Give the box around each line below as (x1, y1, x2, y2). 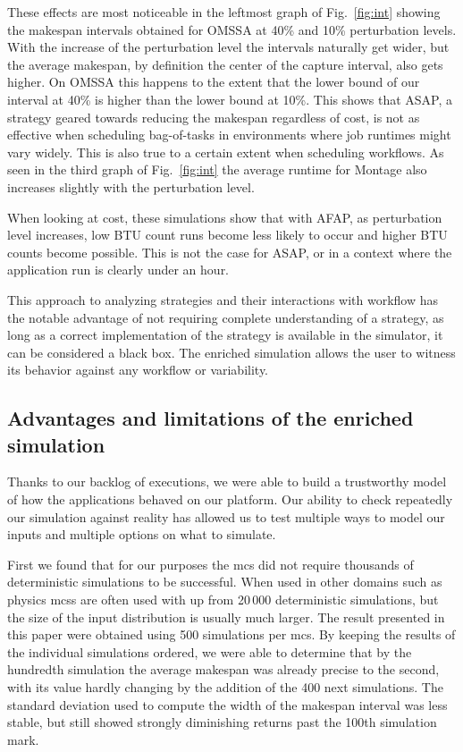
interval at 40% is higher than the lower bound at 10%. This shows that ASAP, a (7, 89, 453, 108)
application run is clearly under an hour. (7, 260, 230, 279)
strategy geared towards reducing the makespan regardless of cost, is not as (7, 107, 420, 126)
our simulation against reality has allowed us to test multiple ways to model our (7, 507, 445, 526)
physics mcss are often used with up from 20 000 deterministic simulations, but (7, 590, 439, 609)
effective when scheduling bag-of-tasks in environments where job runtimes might (7, 125, 451, 144)
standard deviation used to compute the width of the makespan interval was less (7, 695, 448, 714)
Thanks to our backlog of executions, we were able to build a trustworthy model (7, 472, 447, 491)
